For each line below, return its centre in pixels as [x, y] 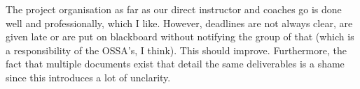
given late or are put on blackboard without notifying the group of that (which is [180, 37]
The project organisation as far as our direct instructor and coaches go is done [174, 9]
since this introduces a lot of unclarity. [88, 77]
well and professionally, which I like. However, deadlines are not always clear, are [179, 23]
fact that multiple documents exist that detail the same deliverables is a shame [175, 64]
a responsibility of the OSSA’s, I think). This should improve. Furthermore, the [176, 50]
